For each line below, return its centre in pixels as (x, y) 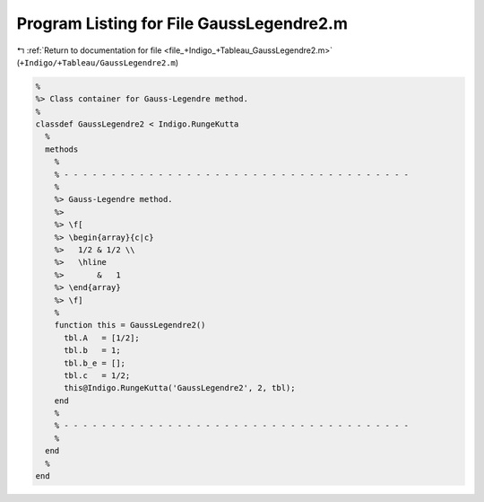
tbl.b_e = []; (95, 363)
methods (62, 149)
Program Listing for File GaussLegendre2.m (182, 23)
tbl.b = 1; (92, 351)
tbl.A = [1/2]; (102, 338)
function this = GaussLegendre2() (130, 325)
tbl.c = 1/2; (97, 375)
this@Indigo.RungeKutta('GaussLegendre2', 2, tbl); (180, 388)
